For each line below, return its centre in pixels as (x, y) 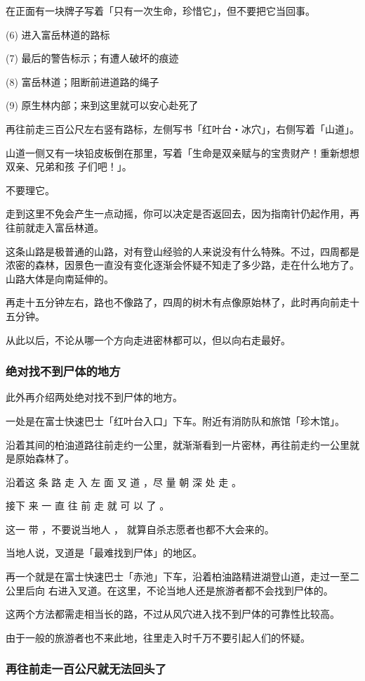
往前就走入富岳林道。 (55, 227)
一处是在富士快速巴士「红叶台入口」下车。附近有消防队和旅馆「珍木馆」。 (175, 420)
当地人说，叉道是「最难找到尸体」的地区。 (104, 553)
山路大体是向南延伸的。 (60, 278)
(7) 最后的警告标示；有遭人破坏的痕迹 (92, 58)
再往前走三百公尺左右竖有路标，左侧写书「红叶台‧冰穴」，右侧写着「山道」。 (182, 128)
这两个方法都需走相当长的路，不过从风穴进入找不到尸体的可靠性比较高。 (173, 614)
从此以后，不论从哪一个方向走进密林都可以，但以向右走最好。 (148, 339)
